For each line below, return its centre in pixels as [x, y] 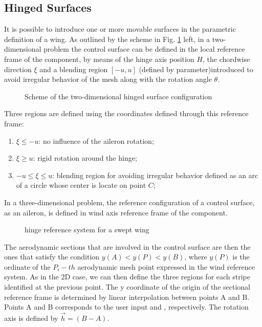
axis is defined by [31, 318]
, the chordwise [226, 59]
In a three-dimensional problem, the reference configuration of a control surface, [129, 202]
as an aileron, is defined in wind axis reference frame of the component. [116, 212]
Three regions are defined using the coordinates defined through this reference [126, 113]
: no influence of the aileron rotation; [96, 140]
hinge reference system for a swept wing [87, 230]
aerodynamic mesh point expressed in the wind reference [166, 266]
